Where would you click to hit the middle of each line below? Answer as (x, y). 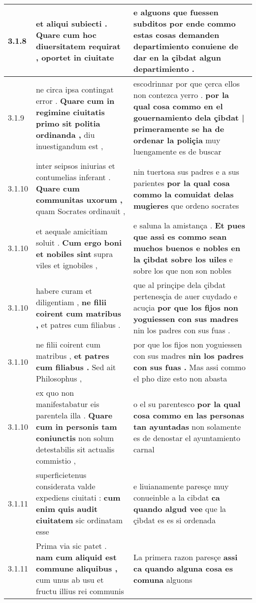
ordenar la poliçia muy (177, 140)
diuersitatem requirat (78, 46)
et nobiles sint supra (74, 254)
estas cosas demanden (176, 35)
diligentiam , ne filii (71, 302)
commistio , (56, 460)
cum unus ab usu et (70, 580)
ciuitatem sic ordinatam (79, 520)
